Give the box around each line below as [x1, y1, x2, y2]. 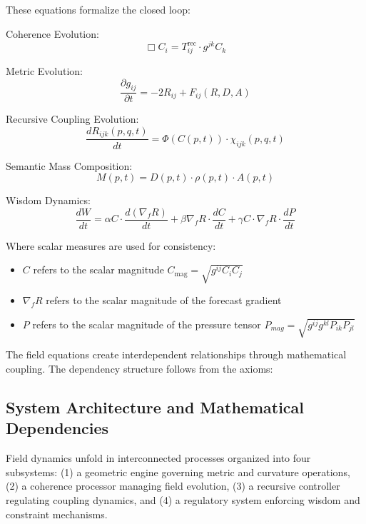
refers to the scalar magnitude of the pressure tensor [32, 316, 261, 331]
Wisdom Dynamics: [6, 193, 91, 208]
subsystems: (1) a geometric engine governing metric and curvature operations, [6, 464, 350, 479]
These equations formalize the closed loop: [6, 2, 190, 16]
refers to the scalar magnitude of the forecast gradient [46, 293, 282, 308]
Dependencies [6, 417, 109, 439]
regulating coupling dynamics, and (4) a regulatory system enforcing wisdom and [6, 492, 360, 507]
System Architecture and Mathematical [6, 395, 305, 418]
